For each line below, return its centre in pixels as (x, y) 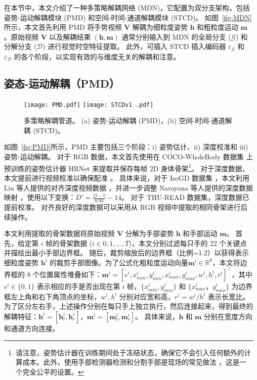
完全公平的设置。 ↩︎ (53, 371)
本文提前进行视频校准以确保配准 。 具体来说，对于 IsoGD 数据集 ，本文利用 (127, 177)
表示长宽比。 (229, 296)
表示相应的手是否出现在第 (78, 286)
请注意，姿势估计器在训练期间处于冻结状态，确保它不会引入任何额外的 (130, 352)
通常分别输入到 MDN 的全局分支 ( (176, 36)
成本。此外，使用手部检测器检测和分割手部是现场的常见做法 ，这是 (131, 362)
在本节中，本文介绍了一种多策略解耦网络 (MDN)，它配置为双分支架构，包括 (127, 7)
